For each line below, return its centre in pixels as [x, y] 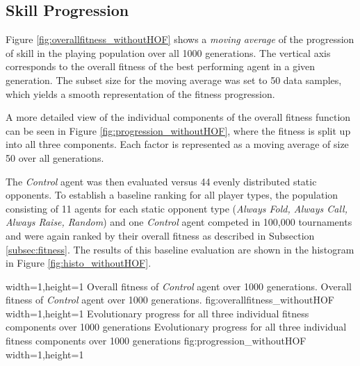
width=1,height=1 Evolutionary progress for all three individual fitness [157, 313]
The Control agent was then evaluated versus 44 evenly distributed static [161, 181]
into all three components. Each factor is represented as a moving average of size [177, 144]
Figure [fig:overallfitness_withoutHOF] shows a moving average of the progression [180, 39]
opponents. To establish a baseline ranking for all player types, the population [172, 195]
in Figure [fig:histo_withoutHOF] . [79, 263]
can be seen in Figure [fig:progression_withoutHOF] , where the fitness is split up [178, 130]
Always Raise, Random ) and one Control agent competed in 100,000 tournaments [179, 222]
